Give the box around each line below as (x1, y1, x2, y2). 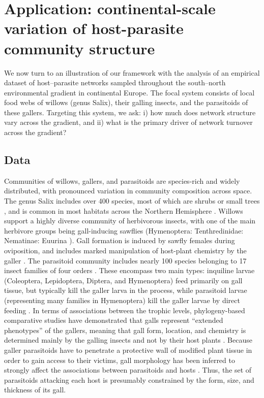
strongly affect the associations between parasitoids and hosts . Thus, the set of (4, 364, 252, 375)
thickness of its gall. (4, 384, 66, 395)
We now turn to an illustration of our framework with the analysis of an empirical (4, 67, 260, 78)
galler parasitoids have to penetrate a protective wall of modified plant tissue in (4, 344, 252, 355)
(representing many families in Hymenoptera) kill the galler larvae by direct (4, 294, 240, 305)
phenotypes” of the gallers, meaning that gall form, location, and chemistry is (4, 324, 246, 335)
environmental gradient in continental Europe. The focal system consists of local (4, 87, 255, 97)
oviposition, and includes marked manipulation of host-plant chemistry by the (4, 245, 247, 256)
